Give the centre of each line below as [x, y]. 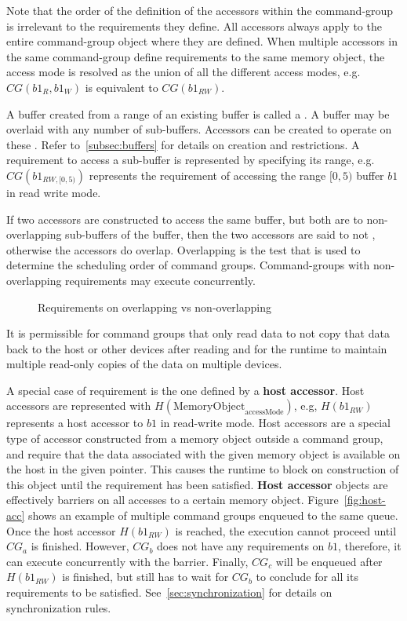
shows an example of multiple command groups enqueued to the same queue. [213, 515]
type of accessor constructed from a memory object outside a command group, [195, 438]
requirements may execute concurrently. [160, 280]
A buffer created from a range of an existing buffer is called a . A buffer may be [198, 113]
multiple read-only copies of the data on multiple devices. [144, 364]
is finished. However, [80, 546]
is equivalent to [122, 87]
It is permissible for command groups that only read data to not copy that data [198, 333]
